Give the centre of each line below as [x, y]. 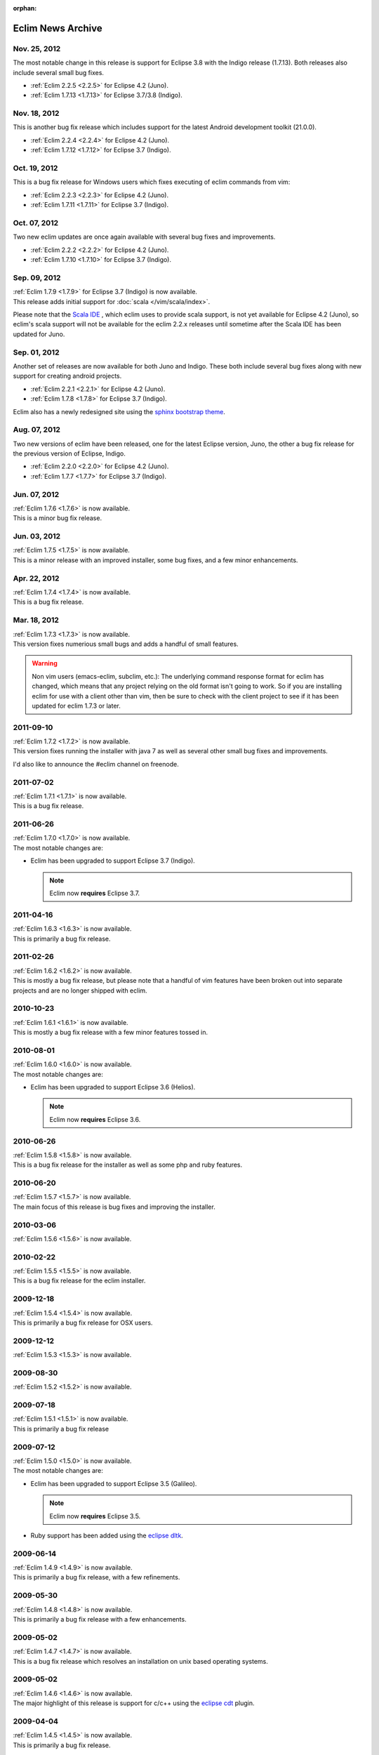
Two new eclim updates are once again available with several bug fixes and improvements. [144, 237]
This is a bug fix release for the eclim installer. [79, 1280]
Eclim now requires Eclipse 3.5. [95, 1516]
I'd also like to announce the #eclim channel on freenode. [96, 764]
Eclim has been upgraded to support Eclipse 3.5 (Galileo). [114, 1483]
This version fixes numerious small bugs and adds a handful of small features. [126, 644]
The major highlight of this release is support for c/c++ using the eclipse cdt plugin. [134, 1703]
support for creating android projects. [67, 376]
